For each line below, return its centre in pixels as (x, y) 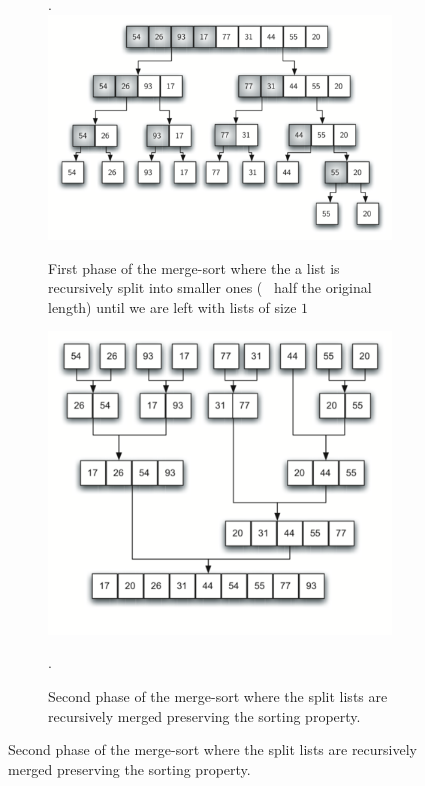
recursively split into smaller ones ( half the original (210, 287)
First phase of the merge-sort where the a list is (194, 267)
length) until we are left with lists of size (172, 306)
